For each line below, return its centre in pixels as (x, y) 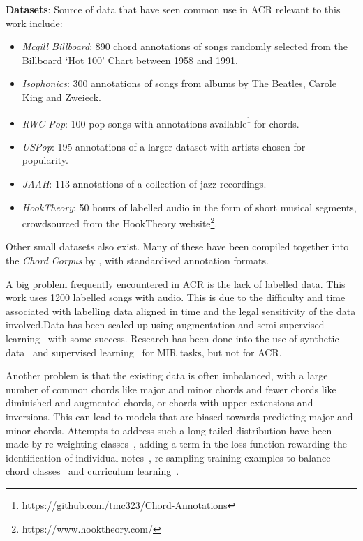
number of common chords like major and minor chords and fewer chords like (171, 389)
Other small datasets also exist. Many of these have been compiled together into (177, 246)
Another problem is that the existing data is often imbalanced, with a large (167, 375)
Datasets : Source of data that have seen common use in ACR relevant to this (173, 9)
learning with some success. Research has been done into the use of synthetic (172, 338)
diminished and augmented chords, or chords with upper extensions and (160, 403)
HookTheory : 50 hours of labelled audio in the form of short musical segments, (189, 207)
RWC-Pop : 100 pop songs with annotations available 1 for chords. (161, 122)
